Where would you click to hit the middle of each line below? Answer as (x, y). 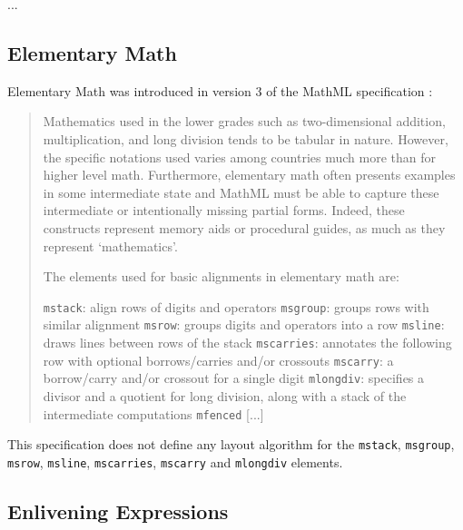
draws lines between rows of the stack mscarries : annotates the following (247, 343)
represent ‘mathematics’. (110, 245)
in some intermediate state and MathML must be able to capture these (241, 192)
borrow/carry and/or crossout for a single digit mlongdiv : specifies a (234, 378)
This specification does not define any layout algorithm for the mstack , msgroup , (231, 444)
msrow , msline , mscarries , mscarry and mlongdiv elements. (175, 461)
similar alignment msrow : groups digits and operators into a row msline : (244, 324)
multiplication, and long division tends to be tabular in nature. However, (246, 138)
